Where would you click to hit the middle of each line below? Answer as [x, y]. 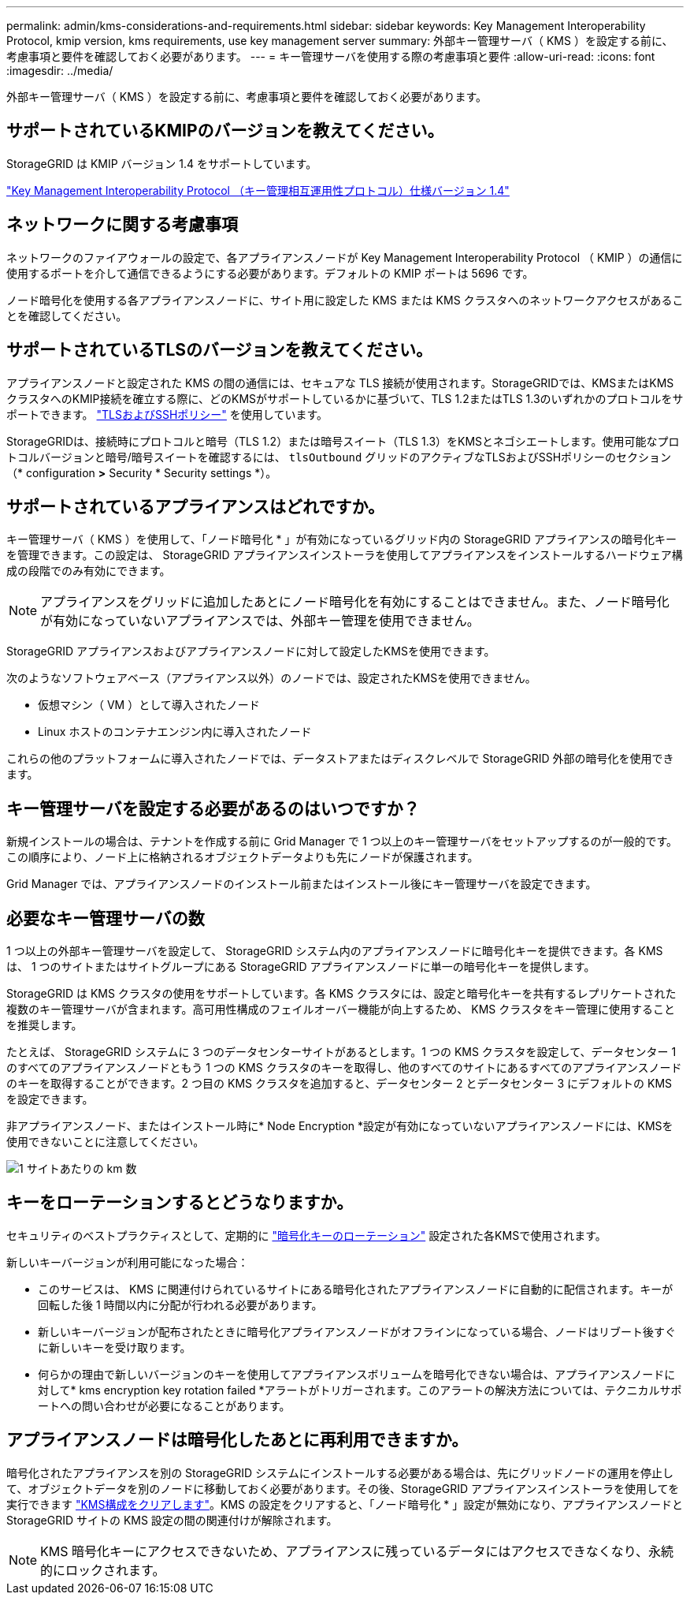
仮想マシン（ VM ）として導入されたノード [149, 705]
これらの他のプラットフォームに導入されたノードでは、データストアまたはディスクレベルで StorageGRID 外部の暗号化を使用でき [340, 759]
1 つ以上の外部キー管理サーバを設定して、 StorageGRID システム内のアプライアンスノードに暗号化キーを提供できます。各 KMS [335, 951]
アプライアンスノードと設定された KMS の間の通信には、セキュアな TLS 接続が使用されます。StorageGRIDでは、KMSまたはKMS [340, 383]
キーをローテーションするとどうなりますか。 [180, 1203]
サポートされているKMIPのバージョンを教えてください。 [225, 131]
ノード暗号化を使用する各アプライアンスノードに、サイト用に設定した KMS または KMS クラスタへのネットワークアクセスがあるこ [345, 300]
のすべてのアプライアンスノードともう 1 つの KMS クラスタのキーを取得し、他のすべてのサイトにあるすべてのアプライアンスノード [344, 1068]
